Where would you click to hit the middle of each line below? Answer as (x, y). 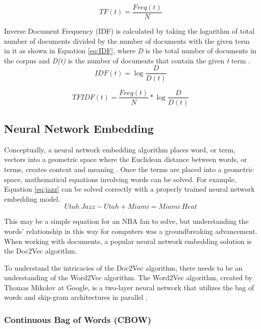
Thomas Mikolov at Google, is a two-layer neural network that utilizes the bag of (129, 287)
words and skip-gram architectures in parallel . (76, 297)
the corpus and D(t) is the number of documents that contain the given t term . (127, 60)
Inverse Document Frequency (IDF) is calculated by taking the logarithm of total (129, 31)
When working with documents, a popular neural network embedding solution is (128, 241)
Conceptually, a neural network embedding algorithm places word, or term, (120, 149)
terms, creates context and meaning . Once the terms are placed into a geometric (129, 169)
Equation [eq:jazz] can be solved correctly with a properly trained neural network (129, 189)
